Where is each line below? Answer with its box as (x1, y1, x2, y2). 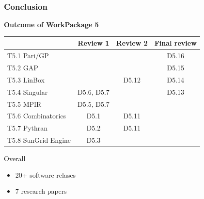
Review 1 (78, 38, 110, 48)
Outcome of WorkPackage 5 (4, 19, 99, 30)
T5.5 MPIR (7, 99, 42, 109)
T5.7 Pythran (7, 123, 48, 133)
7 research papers (15, 186, 67, 196)
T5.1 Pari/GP (7, 50, 49, 61)
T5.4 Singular (7, 86, 48, 97)
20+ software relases (15, 169, 76, 180)
